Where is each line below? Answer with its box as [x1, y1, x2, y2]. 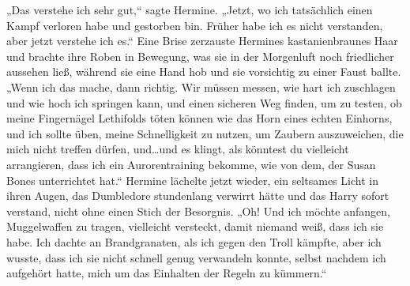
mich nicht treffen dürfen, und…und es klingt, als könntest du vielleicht [6, 141, 349, 157]
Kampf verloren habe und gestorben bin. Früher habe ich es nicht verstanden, [6, 17, 383, 33]
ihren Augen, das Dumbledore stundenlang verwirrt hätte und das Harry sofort [6, 187, 389, 204]
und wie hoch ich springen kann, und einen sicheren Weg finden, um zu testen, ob [6, 94, 402, 111]
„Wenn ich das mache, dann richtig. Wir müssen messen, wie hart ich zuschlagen [6, 78, 396, 95]
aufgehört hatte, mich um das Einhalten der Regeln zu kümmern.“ [6, 265, 327, 281]
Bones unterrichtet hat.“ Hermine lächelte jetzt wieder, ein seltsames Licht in [6, 171, 378, 188]
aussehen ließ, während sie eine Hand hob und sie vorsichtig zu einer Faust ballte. [6, 63, 401, 80]
